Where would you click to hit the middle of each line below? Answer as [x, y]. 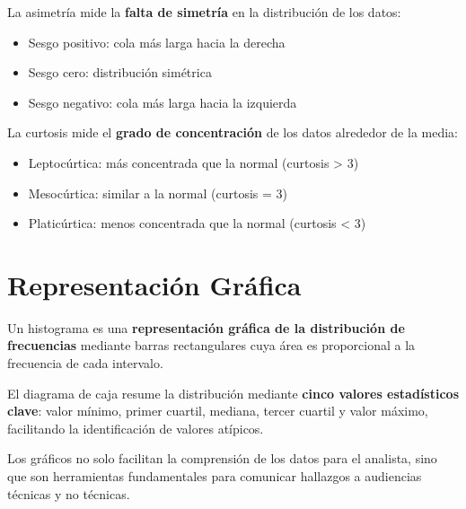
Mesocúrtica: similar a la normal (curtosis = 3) [158, 193]
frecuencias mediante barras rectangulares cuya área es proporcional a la [211, 345]
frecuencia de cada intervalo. [85, 363]
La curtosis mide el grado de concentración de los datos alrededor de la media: [233, 132]
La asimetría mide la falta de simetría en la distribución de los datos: [204, 12]
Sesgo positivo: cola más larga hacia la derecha [157, 42]
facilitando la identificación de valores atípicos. [136, 428]
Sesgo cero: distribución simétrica [120, 72]
